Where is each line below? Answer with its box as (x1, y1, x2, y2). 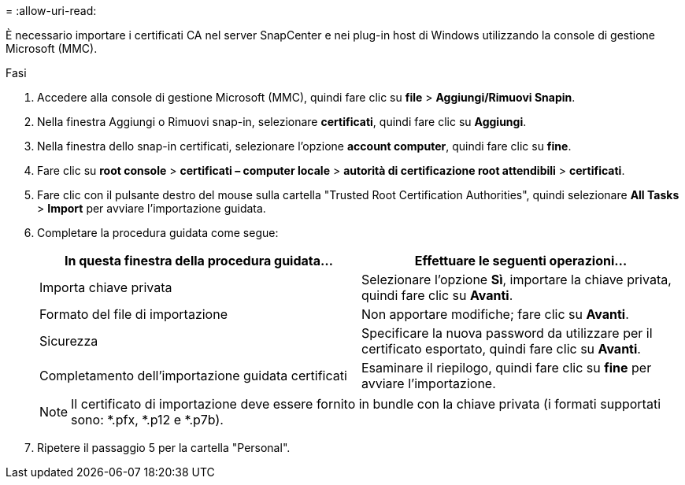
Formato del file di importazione (39, 306, 228, 322)
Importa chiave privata (39, 280, 172, 295)
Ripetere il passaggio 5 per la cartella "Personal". (37, 441, 291, 454)
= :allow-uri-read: (6, 4, 97, 17)
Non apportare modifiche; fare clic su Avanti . (361, 306, 629, 322)
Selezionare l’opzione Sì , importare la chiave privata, (361, 272, 672, 287)
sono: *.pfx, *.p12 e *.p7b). (71, 412, 224, 428)
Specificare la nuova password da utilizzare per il (361, 325, 653, 341)
